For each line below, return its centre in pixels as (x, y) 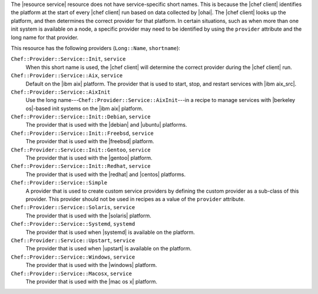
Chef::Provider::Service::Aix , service (67, 75)
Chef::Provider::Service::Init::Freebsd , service (82, 133)
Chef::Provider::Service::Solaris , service (73, 207)
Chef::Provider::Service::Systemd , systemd (73, 224)
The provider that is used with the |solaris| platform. (88, 216)
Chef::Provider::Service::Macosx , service (72, 273)
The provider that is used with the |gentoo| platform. (89, 158)
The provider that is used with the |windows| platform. (91, 265)
